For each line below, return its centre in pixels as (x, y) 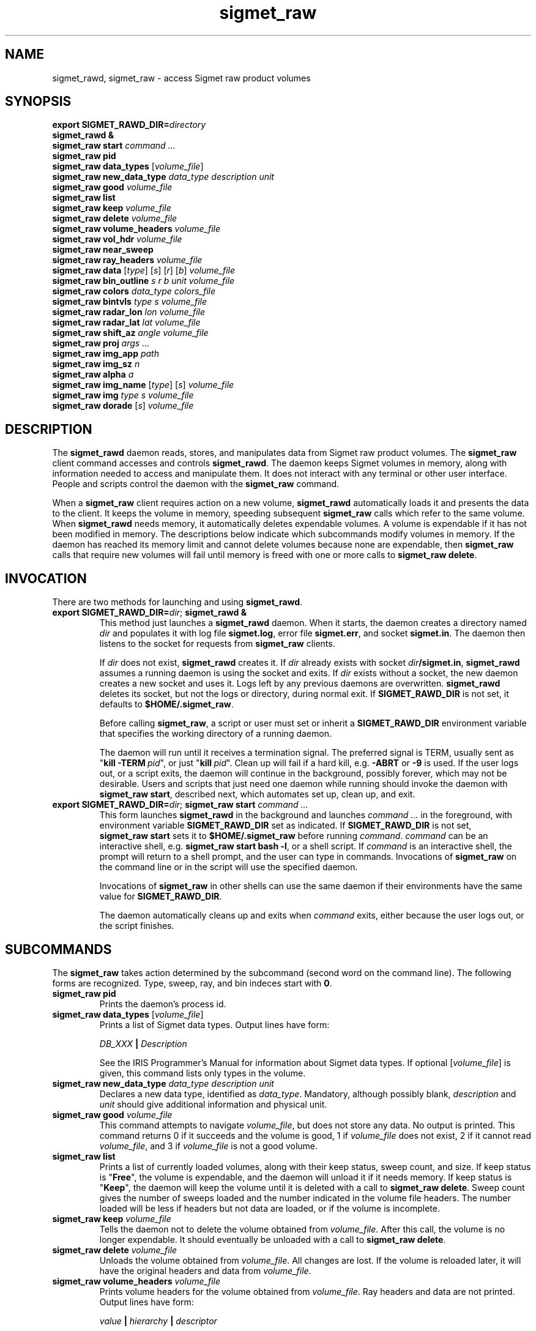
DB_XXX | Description (143, 1043)
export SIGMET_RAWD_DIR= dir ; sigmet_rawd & (150, 613)
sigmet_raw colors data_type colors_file (134, 291)
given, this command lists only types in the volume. (203, 1073)
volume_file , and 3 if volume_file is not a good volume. (209, 1146)
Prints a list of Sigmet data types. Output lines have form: (214, 1024)
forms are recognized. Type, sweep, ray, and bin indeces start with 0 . (192, 983)
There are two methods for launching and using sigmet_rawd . (177, 602)
